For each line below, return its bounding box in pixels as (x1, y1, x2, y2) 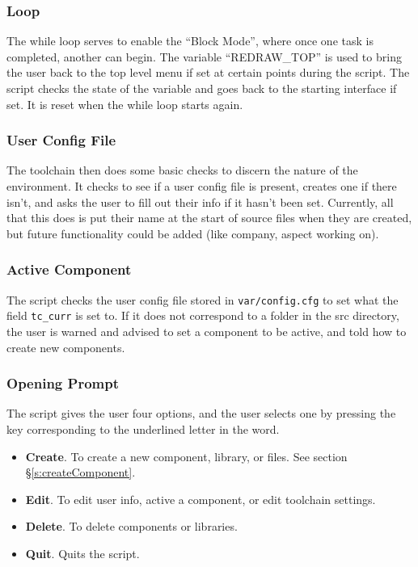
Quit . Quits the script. (25, 544, 140, 561)
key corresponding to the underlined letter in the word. (6, 420, 280, 437)
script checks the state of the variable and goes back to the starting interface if (6, 80, 397, 96)
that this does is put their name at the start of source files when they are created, (6, 209, 412, 226)
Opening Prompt (6, 373, 119, 393)
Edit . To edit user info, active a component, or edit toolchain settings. (25, 490, 376, 507)
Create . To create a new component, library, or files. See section (25, 447, 348, 464)
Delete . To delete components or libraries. (25, 518, 238, 535)
